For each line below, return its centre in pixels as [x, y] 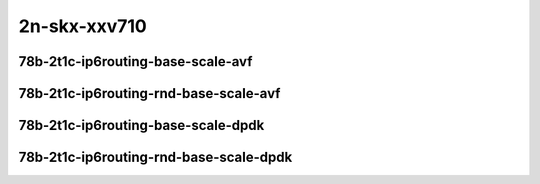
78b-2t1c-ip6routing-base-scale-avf [135, 61]
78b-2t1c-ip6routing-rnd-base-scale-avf [149, 93]
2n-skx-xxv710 [82, 26]
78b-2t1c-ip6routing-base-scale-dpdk [141, 125]
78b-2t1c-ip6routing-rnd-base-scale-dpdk [155, 157]
